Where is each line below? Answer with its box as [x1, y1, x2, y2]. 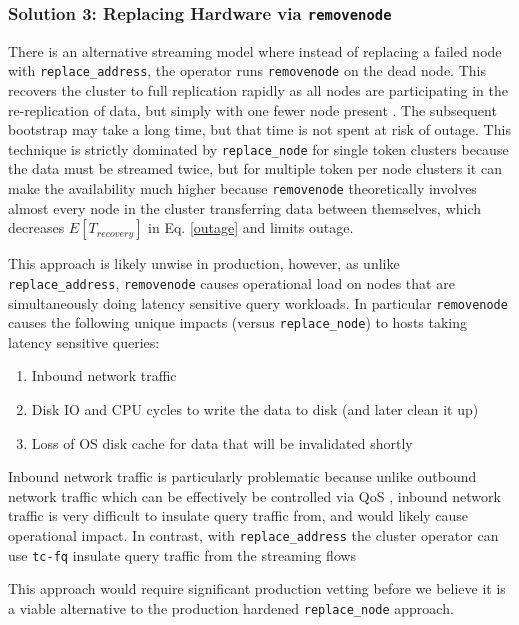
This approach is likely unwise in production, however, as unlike [8, 253, 400, 274]
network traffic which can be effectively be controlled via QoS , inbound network [8, 485, 501, 506]
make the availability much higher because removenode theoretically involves [8, 178, 477, 199]
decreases [8, 217, 65, 238]
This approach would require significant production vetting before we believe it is [8, 578, 506, 599]
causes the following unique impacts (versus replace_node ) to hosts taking [8, 312, 468, 333]
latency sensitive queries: [8, 331, 160, 352]
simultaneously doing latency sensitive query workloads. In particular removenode [8, 292, 508, 313]
